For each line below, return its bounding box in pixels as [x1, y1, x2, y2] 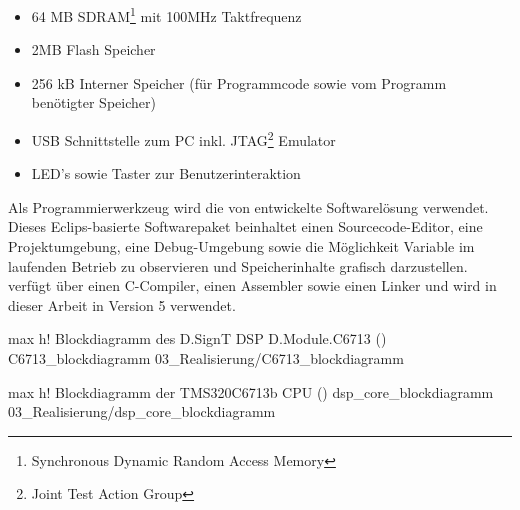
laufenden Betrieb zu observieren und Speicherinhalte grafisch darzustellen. [8, 255, 468, 276]
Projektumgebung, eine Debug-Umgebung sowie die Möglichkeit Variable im [8, 236, 475, 257]
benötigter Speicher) [31, 92, 156, 113]
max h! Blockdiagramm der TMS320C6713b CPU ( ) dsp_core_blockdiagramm [8, 381, 494, 402]
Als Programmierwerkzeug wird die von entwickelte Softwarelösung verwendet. [8, 196, 489, 217]
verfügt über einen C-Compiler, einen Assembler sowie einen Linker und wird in [8, 275, 497, 296]
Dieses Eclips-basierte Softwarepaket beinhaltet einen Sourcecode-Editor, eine [8, 216, 483, 237]
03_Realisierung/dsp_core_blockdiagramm [8, 401, 276, 422]
